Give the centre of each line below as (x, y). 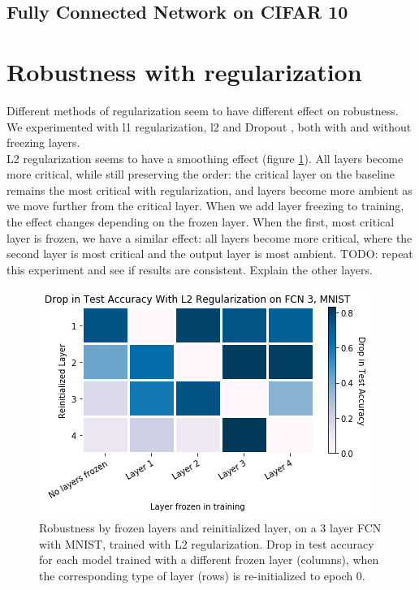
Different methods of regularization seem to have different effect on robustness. (203, 110)
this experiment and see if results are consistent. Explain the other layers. (190, 269)
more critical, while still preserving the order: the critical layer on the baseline (201, 174)
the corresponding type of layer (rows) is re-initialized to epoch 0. (202, 575)
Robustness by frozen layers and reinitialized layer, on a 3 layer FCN (210, 528)
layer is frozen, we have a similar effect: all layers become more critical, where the (209, 237)
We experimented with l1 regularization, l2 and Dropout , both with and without (209, 126)
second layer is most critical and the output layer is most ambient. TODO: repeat (210, 254)
